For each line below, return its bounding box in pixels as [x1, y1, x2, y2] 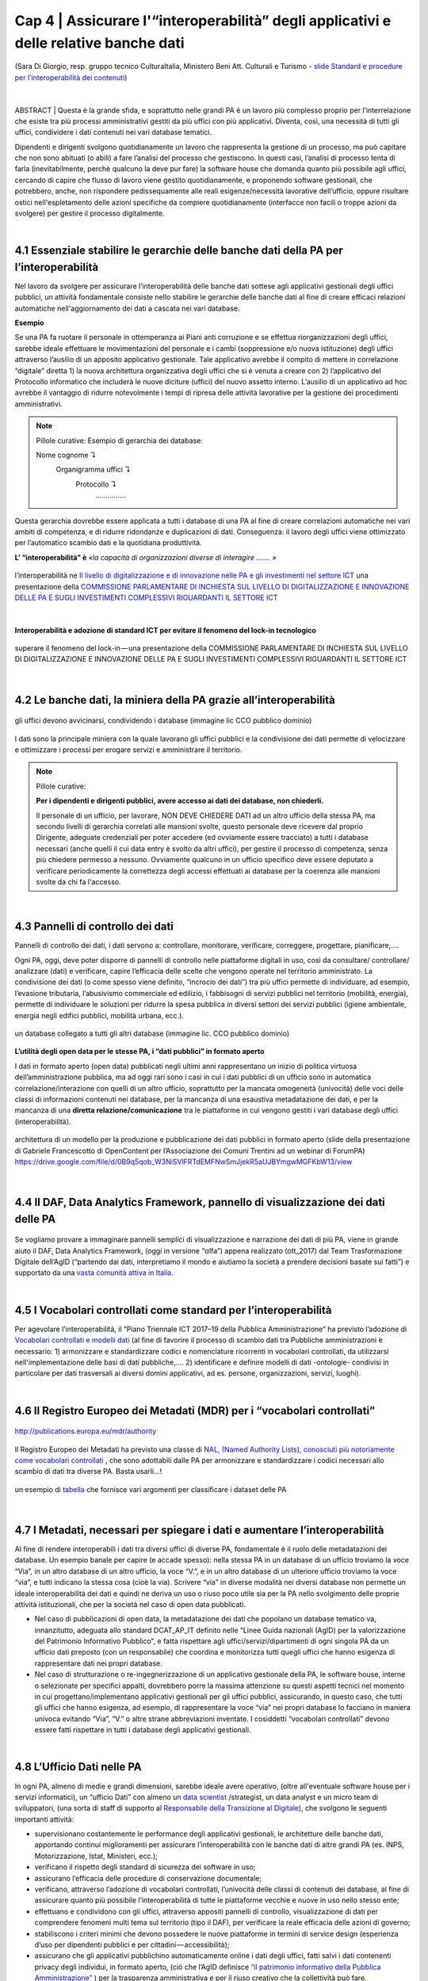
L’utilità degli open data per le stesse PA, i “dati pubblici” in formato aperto [14, 1047, 265, 1056]
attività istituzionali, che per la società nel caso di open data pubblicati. [14, 1599, 246, 1609]
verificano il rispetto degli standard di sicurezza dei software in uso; [34, 1862, 256, 1872]
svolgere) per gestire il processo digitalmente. [14, 208, 165, 218]
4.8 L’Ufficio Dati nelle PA [14, 1760, 142, 1774]
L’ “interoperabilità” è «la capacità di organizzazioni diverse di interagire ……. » [14, 552, 277, 562]
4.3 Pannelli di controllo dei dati [14, 920, 174, 933]
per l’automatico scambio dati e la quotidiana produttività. [14, 538, 202, 548]
